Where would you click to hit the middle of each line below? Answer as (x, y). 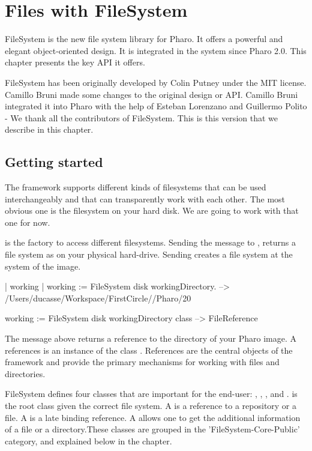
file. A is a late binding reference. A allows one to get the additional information (153, 417)
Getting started (54, 162)
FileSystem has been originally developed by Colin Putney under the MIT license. (156, 82)
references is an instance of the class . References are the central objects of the (149, 350)
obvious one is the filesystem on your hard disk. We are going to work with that (152, 210)
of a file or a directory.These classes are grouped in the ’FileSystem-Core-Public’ (152, 429)
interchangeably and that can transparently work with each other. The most (145, 198)
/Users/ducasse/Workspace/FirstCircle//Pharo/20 (98, 298)
